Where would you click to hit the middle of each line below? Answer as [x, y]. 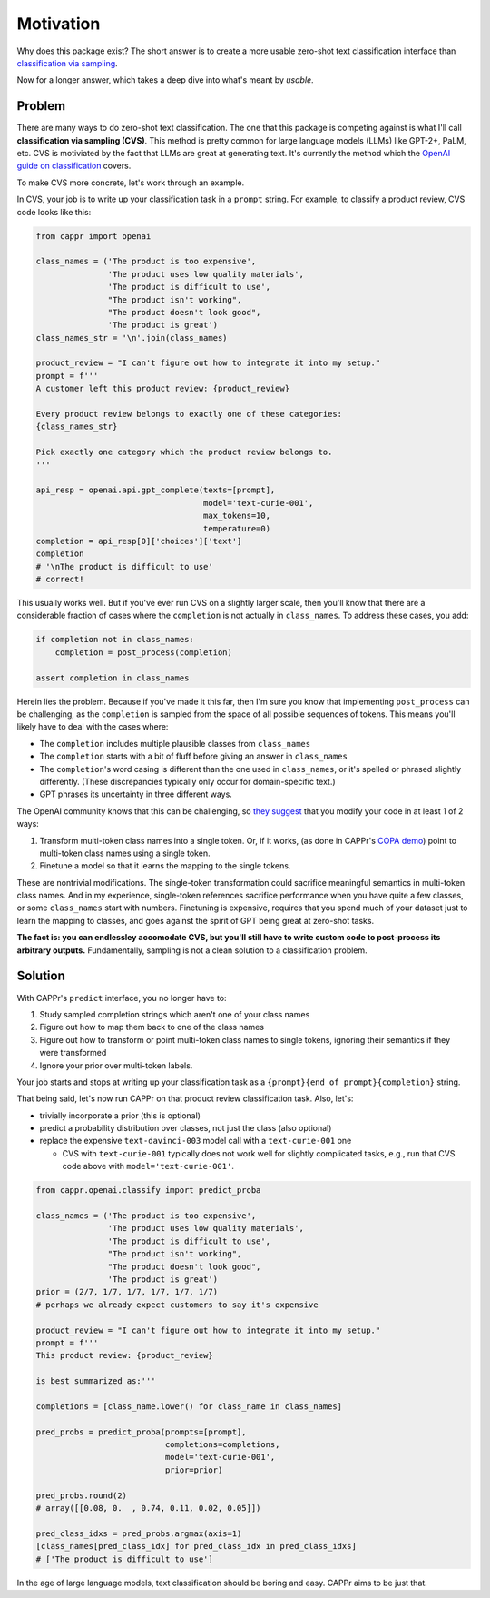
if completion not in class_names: [115, 640]
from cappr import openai [93, 236]
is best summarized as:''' [96, 1381]
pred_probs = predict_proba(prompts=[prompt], [141, 1432]
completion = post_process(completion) [144, 652]
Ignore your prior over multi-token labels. [116, 1065]
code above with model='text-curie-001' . [148, 1166]
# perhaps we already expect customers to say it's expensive [177, 1305]
